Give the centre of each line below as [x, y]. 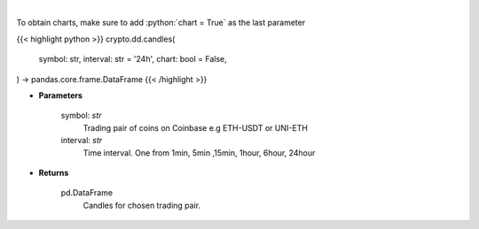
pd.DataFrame [87, 193]
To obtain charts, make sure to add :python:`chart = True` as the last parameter [161, 23]
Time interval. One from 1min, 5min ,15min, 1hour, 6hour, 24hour [199, 153]
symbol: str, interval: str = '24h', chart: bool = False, [133, 59]
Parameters [61, 95]
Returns [54, 172]
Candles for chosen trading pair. [142, 205]
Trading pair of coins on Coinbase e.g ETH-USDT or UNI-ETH [195, 127]
